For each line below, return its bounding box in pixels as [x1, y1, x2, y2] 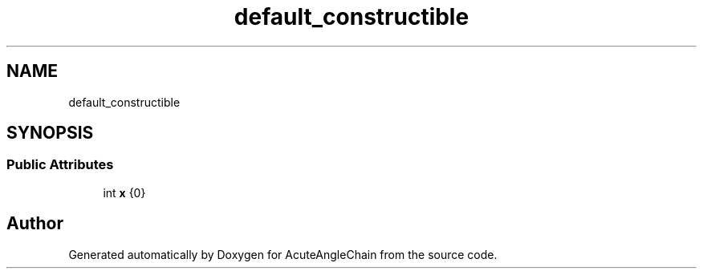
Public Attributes [6, 156, 114, 173]
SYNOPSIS [6, 123, 94, 144]
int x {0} [103, 185, 146, 200]
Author [6, 213, 63, 234]
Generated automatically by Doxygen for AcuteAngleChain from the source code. [68, 247, 498, 261]
